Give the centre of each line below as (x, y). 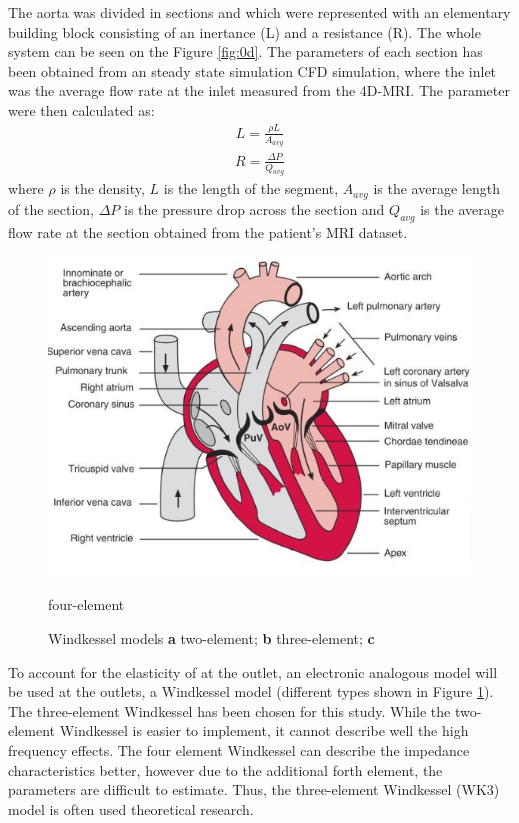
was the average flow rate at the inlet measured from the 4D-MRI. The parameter (259, 90)
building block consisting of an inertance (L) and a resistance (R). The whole (244, 31)
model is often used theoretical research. (131, 808)
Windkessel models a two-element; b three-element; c (211, 637)
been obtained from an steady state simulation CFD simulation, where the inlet (252, 70)
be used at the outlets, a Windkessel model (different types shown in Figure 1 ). (251, 691)
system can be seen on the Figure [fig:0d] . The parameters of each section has (245, 51)
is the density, (102, 188)
